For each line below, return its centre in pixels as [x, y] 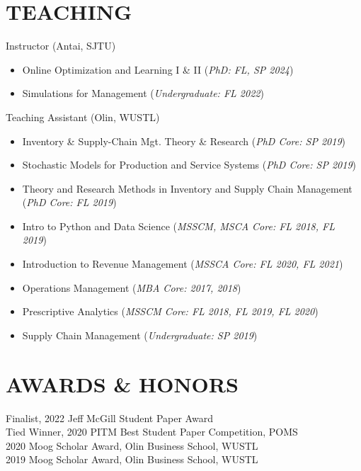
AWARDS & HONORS [122, 384]
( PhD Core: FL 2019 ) [69, 202]
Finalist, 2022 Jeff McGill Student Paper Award [109, 418]
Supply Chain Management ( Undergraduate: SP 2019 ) [140, 335]
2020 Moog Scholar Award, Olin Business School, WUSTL [132, 445]
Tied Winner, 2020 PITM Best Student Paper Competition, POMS [152, 432]
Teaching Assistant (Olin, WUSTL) [83, 117]
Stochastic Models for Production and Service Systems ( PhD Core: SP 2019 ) [189, 165]
